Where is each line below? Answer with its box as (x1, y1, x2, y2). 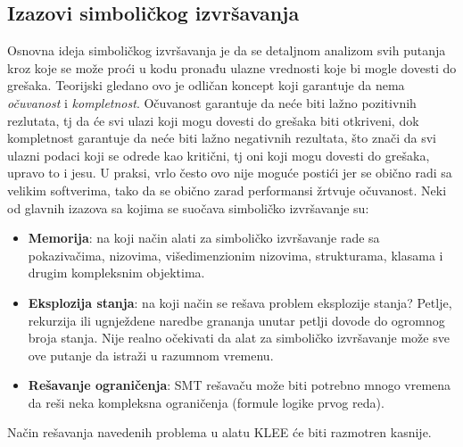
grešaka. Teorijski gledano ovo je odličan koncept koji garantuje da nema (7, 76, 405, 95)
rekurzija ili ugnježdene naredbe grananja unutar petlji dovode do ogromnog (28, 310, 445, 329)
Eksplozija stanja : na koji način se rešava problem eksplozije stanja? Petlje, (28, 293, 452, 311)
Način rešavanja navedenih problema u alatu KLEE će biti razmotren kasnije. (7, 423, 432, 442)
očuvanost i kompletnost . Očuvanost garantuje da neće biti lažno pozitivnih (7, 93, 417, 112)
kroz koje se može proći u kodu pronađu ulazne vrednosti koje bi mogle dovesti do (7, 58, 457, 77)
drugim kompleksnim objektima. (28, 263, 205, 282)
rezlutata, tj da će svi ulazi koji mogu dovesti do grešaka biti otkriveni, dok (7, 111, 419, 129)
